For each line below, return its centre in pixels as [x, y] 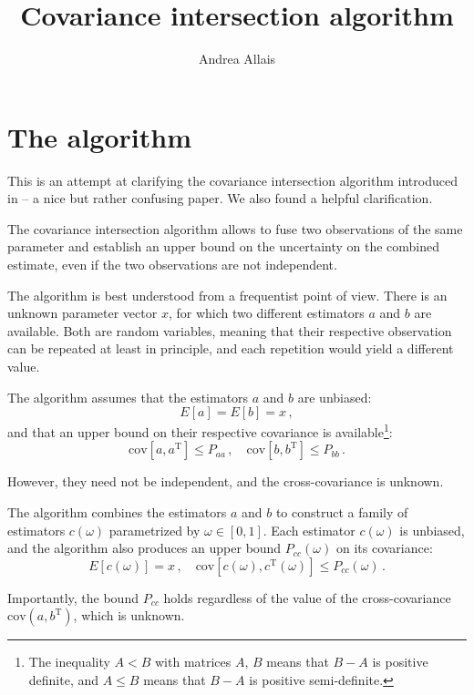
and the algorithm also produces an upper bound [144, 548]
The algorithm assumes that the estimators [128, 397]
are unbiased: [335, 397]
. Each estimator [309, 530]
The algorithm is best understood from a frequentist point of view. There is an [227, 295]
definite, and [64, 680]
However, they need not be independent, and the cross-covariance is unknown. [226, 481]
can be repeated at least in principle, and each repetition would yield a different [231, 348]
